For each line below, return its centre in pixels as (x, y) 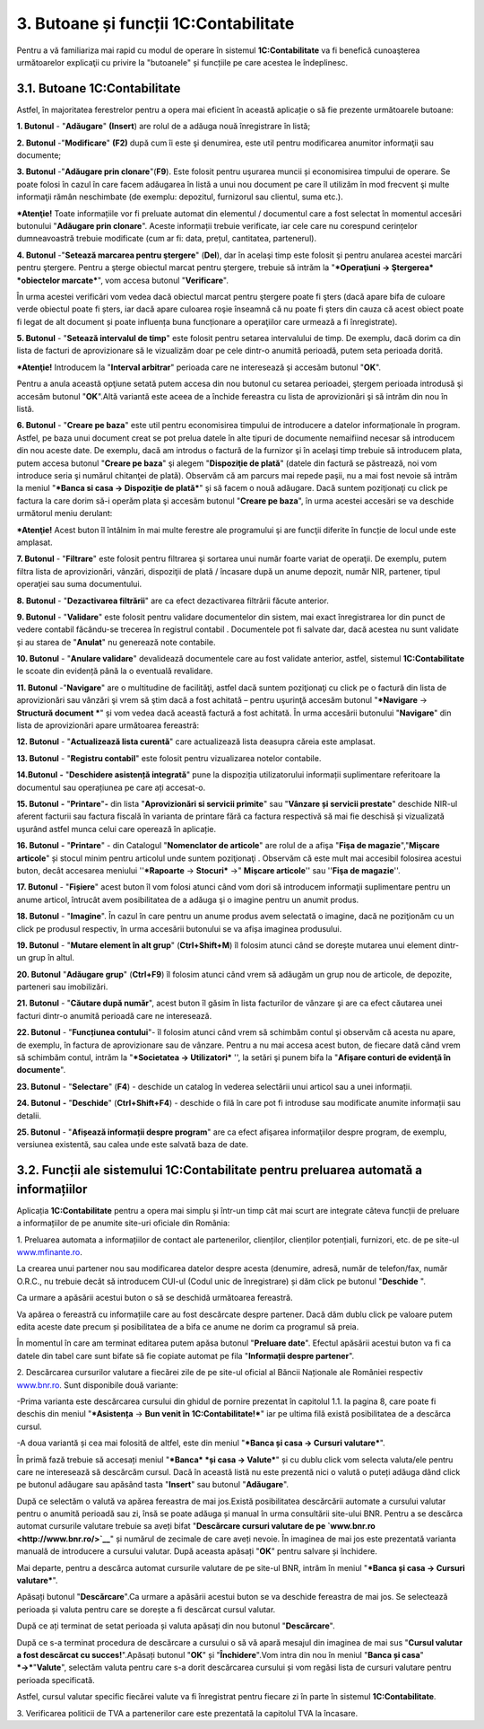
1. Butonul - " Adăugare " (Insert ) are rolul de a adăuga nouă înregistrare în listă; (164, 127)
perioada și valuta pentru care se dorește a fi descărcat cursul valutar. (146, 1609)
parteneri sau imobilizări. (62, 987)
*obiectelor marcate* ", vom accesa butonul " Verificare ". (122, 280)
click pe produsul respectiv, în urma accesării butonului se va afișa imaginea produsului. (179, 928)
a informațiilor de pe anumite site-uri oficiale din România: (123, 1223)
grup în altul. (52, 958)
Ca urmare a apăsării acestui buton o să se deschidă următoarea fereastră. (155, 1298)
